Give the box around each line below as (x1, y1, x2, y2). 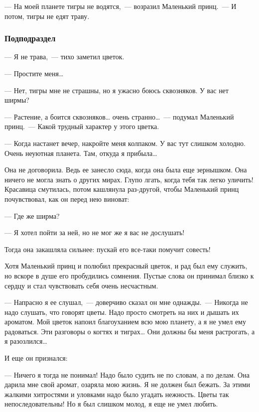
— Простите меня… (4, 68, 64, 78)
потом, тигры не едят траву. (4, 10, 90, 21)
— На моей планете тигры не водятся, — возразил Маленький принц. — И (4, 1, 237, 11)
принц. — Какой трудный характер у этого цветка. (4, 121, 159, 132)
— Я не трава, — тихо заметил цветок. (4, 51, 125, 62)
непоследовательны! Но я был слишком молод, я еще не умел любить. (4, 399, 218, 409)
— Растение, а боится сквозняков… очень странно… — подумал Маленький (4, 111, 234, 122)
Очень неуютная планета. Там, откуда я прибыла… (4, 147, 157, 158)
